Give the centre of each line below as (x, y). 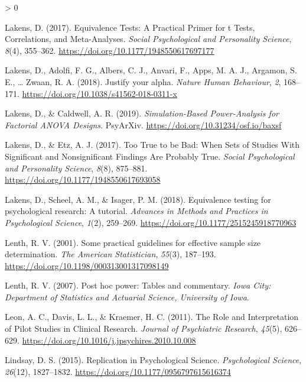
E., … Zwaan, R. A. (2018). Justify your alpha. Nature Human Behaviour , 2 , (143, 81)
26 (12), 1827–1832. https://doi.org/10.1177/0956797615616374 (118, 371)
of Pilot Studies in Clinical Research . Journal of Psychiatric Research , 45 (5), (144, 328)
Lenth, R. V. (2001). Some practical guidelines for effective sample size (133, 242)
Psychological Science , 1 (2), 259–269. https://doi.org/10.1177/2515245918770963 (151, 222)
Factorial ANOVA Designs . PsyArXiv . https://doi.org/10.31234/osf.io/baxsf (143, 124)
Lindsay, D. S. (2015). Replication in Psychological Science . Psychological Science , (153, 360)
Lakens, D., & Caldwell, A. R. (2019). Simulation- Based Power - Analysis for (142, 113)
